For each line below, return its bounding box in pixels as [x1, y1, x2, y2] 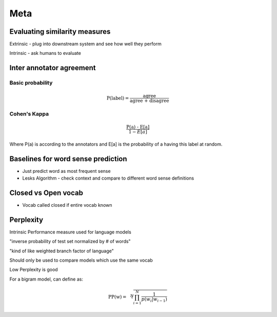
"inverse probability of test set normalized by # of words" [9, 239, 131, 245]
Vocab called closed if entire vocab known [22, 202, 112, 208]
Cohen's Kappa [9, 110, 49, 117]
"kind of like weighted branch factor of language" [9, 248, 114, 254]
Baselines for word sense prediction [9, 154, 128, 163]
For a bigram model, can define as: [9, 276, 83, 282]
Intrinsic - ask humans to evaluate [9, 50, 82, 56]
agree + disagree [129, 98, 169, 104]
